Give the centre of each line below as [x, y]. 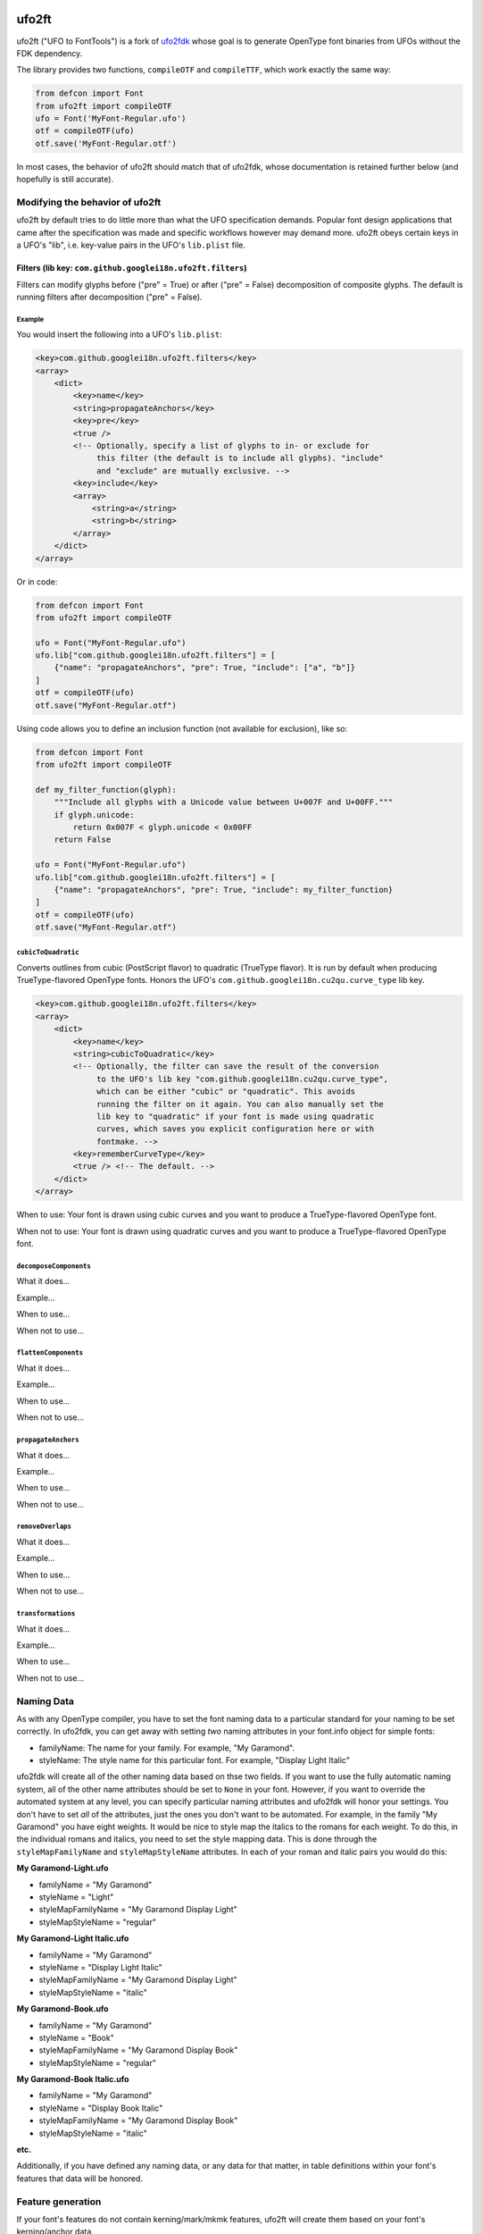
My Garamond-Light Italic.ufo [73, 1938]
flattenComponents [50, 1353]
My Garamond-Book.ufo [62, 2009]
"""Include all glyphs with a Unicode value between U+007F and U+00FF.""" [224, 802]
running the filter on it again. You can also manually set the [240, 1104]
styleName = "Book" [77, 2037]
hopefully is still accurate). [65, 180]
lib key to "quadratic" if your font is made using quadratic [236, 1116]
